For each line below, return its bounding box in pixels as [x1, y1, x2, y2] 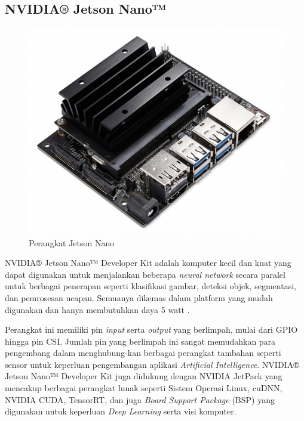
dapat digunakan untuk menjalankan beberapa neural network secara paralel [5, 268, 285, 280]
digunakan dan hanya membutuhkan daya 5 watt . [5, 303, 190, 315]
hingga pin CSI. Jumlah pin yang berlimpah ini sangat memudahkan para [5, 335, 276, 347]
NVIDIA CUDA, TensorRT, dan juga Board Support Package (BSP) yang [5, 393, 275, 405]
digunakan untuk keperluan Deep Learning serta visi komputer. [5, 405, 237, 417]
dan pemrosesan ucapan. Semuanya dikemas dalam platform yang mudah [5, 291, 273, 304]
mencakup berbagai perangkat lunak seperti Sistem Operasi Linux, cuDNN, [5, 382, 282, 394]
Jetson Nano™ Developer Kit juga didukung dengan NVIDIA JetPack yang [5, 370, 282, 382]
